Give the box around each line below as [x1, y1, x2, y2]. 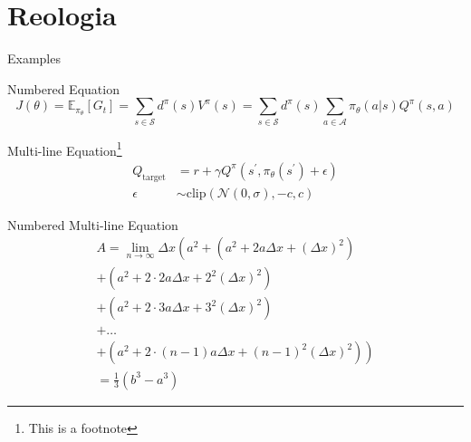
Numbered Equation [7, 79, 120, 98]
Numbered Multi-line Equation [7, 215, 178, 234]
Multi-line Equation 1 [7, 138, 122, 159]
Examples [7, 49, 61, 68]
